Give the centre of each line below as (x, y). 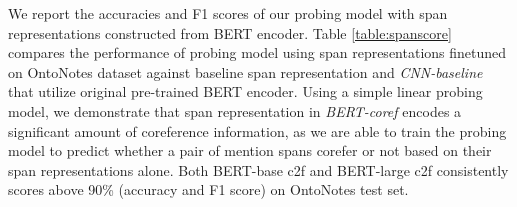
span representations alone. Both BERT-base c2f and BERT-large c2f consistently (258, 169)
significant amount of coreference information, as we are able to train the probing (257, 130)
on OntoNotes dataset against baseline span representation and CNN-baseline (245, 71)
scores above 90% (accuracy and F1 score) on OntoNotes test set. (208, 189)
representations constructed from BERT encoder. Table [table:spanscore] (230, 32)
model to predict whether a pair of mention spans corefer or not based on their (250, 150)
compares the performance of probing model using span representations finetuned (257, 52)
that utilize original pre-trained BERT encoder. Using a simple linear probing (245, 91)
